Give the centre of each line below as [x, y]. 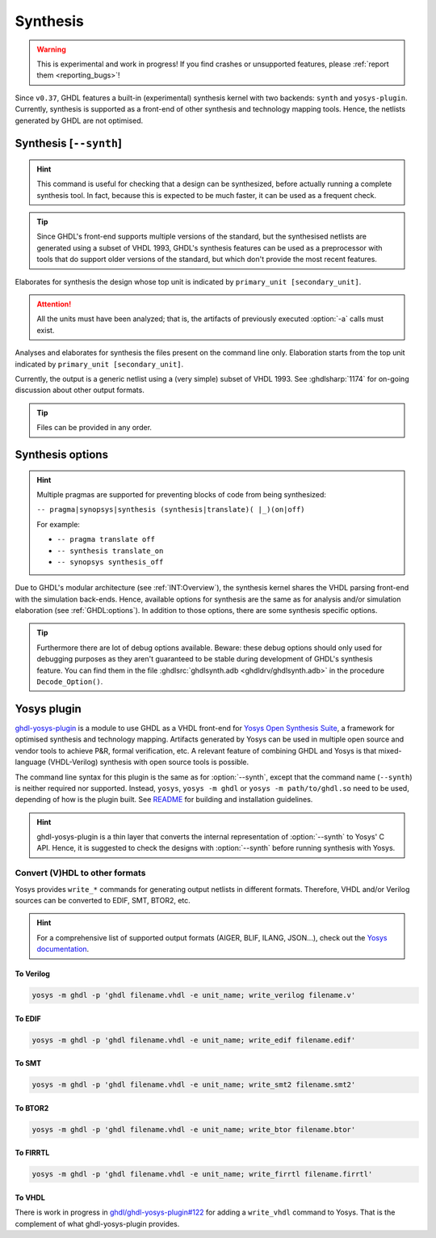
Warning [51, 49]
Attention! [54, 304]
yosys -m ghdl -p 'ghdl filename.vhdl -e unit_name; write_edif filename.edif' [194, 1040]
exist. [46, 330]
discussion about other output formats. [80, 390]
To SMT [28, 1063]
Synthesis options [62, 454]
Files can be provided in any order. [94, 428]
